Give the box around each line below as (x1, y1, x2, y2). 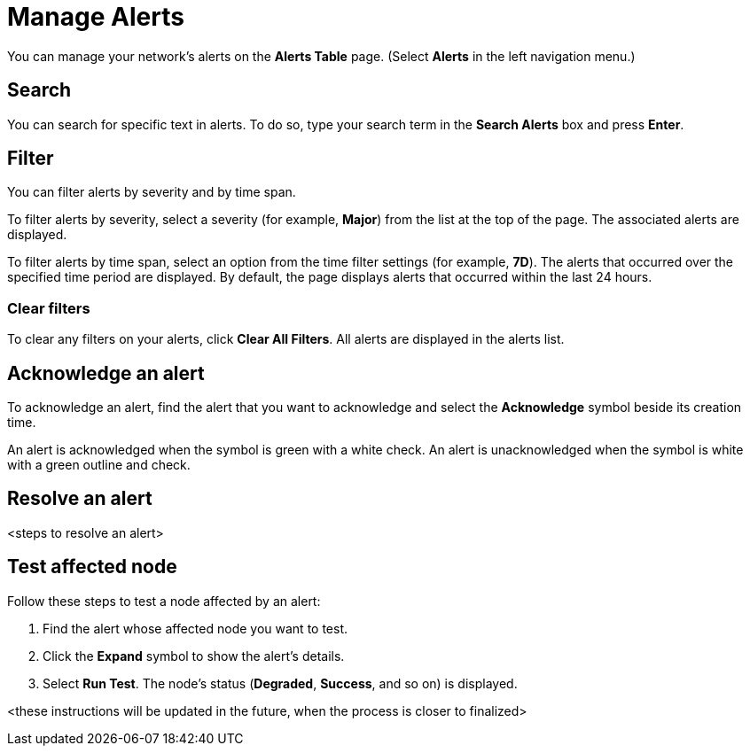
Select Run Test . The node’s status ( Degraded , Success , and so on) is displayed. (43, 675, 518, 691)
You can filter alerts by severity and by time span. (7, 184, 296, 200)
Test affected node (7, 555, 177, 578)
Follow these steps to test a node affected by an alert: (7, 593, 321, 609)
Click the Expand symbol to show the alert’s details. (43, 648, 345, 664)
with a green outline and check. (7, 457, 191, 473)
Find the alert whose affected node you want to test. (43, 620, 348, 636)
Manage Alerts (7, 2, 184, 32)
